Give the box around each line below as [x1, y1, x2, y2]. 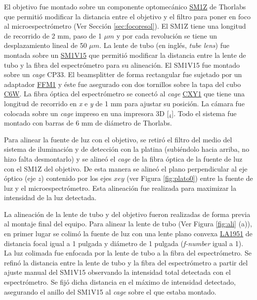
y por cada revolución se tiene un [116, 30, 217, 41]
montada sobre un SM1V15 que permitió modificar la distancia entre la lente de [4, 49, 246, 60]
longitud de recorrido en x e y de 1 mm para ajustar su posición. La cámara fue [4, 98, 245, 108]
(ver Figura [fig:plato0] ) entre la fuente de [127, 173, 253, 183]
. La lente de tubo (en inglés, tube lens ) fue [99, 40, 229, 50]
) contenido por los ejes [41, 173, 112, 183]
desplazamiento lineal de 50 [4, 40, 87, 50]
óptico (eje [4, 173, 36, 183]
